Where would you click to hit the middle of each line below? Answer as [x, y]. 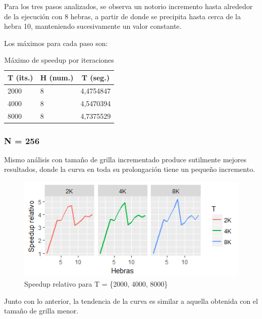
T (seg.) [96, 77]
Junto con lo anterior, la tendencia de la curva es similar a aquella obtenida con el [131, 301]
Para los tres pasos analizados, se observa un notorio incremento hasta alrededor [128, 6]
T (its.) [20, 77]
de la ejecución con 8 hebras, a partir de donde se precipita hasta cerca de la [122, 16]
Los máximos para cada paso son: [56, 43]
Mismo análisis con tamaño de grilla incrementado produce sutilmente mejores [125, 159]
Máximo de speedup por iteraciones [59, 60]
